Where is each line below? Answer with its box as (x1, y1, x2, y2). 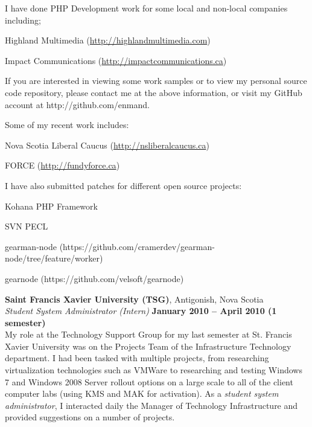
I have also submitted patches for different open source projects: (5, 179, 242, 191)
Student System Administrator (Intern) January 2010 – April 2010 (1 (5, 304, 277, 317)
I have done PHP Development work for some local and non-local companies (5, 2, 288, 14)
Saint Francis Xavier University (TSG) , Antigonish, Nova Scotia (5, 292, 264, 305)
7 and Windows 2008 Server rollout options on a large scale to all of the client (5, 375, 293, 388)
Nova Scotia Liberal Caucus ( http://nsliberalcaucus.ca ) (5, 138, 209, 151)
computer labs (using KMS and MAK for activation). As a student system (5, 387, 279, 400)
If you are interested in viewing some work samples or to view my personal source (5, 74, 307, 87)
